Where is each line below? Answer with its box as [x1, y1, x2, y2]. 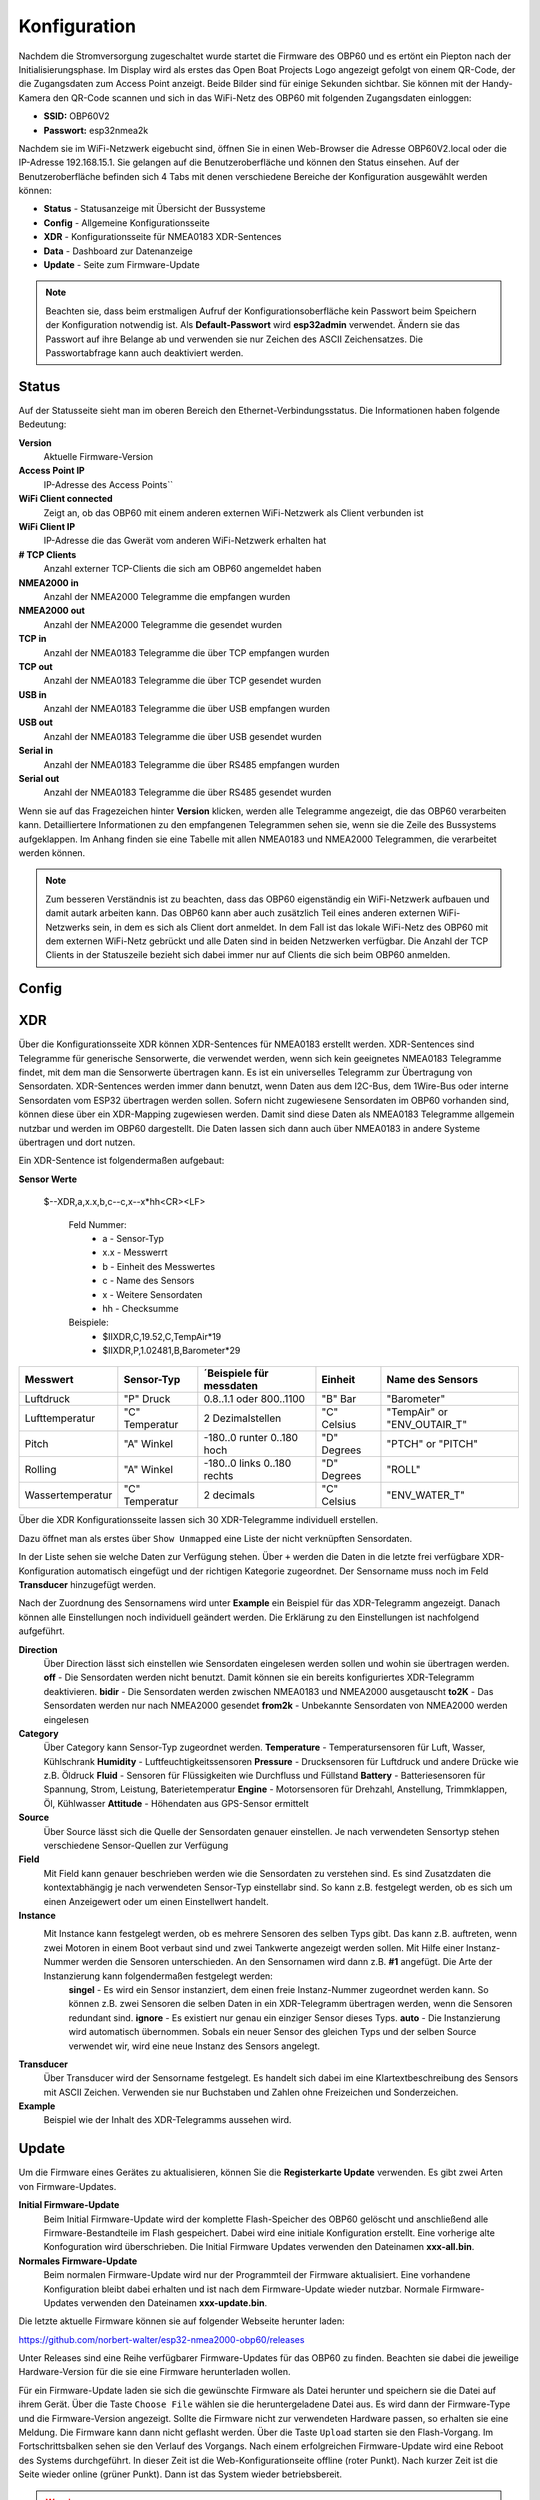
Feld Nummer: [68, 1218, 127, 1230]
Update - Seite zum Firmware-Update [43, 259, 200, 271]
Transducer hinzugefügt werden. [18, 1579, 157, 1591]
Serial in [18, 745, 54, 757]
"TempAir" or [386, 1405, 449, 1419]
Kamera [18, 91, 51, 104]
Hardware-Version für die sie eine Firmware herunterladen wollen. [18, 2366, 291, 2378]
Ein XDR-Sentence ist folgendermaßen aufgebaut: [18, 1155, 225, 1167]
